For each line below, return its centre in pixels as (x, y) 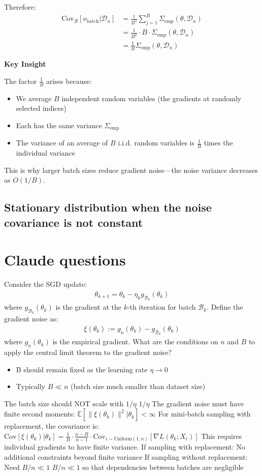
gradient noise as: (31, 319)
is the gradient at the (88, 307)
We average (34, 98)
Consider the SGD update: (45, 284)
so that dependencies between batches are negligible (163, 467)
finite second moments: (40, 414)
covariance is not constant (74, 222)
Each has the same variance (59, 125)
